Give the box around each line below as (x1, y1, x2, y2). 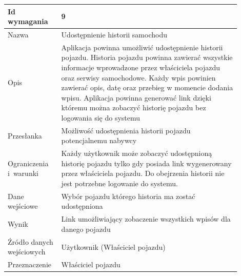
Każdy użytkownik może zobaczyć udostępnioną (61, 148, 212, 159)
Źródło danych (8, 236, 53, 247)
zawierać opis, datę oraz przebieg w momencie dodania (61, 82, 233, 93)
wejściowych (8, 246, 46, 257)
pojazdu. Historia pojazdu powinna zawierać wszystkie (61, 52, 233, 63)
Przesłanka (8, 130, 42, 141)
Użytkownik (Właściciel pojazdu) (61, 241, 166, 252)
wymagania (8, 16, 48, 27)
